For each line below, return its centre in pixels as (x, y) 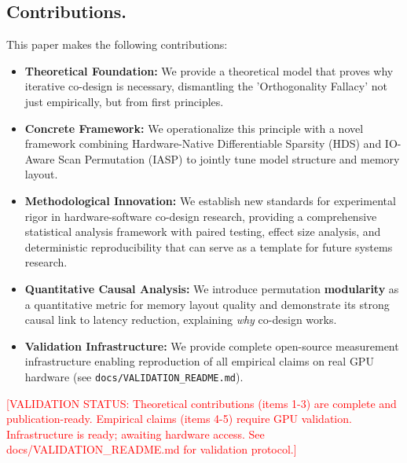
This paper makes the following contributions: (117, 44)
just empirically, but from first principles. (124, 101)
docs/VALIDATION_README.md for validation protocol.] (152, 449)
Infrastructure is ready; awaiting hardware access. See (136, 434)
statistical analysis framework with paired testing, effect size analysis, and (203, 231)
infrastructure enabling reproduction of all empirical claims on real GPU (199, 361)
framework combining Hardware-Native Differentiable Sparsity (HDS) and (203, 143)
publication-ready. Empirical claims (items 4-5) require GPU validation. (179, 419)
